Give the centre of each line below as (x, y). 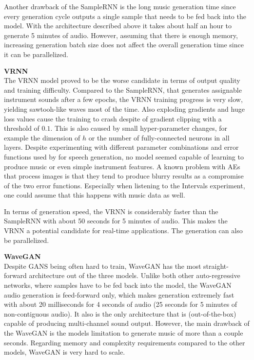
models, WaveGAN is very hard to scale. (65, 352)
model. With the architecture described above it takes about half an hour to (118, 26)
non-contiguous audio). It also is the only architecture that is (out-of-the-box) (120, 313)
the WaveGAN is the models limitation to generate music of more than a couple (124, 333)
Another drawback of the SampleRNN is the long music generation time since (120, 6)
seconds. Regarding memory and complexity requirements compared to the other (125, 342)
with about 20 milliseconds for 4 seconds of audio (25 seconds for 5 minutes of (121, 304)
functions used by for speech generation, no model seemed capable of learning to (124, 156)
